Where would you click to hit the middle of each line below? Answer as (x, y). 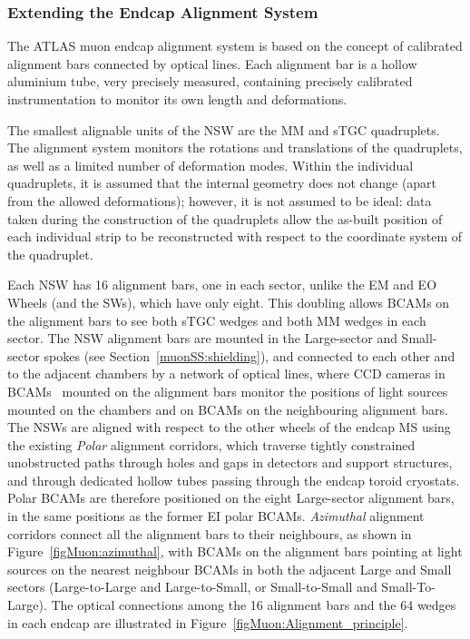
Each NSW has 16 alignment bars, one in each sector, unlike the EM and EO (222, 285)
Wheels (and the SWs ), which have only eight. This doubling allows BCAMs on (229, 302)
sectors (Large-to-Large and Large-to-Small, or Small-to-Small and (192, 587)
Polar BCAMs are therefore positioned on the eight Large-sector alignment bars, (231, 498)
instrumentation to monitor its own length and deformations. (177, 99)
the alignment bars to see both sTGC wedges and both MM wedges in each (217, 320)
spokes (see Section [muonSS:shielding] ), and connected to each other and (250, 355)
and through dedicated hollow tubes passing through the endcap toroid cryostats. (234, 480)
